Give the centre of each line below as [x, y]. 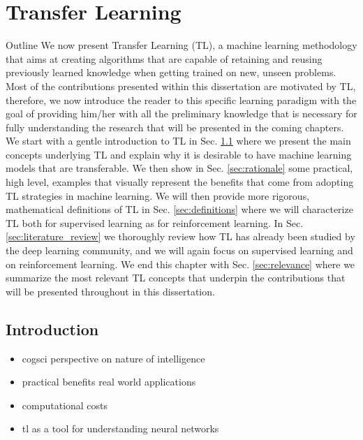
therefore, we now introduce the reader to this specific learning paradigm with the [181, 100]
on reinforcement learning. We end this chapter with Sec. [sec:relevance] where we [180, 264]
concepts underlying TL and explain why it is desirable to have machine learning [179, 154]
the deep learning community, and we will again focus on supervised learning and [179, 250]
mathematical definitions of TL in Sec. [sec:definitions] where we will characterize [179, 209]
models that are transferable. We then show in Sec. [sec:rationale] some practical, [179, 168]
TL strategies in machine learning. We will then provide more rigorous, [158, 195]
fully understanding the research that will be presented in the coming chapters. [175, 127]
